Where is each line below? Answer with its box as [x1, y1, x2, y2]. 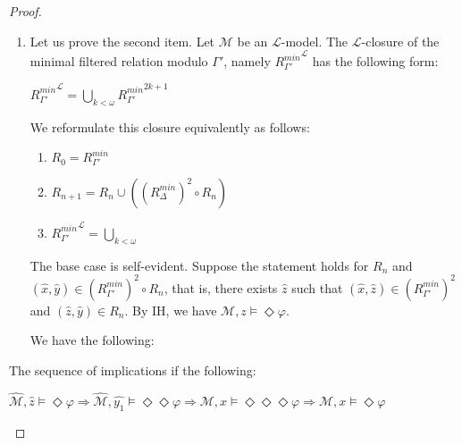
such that [291, 278, 343, 297]
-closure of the [361, 31, 440, 50]
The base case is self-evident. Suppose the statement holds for [29, 256, 369, 274]
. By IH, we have [124, 300, 217, 319]
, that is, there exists [164, 278, 278, 297]
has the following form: [312, 52, 439, 71]
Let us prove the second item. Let [29, 31, 215, 50]
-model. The [281, 31, 349, 50]
